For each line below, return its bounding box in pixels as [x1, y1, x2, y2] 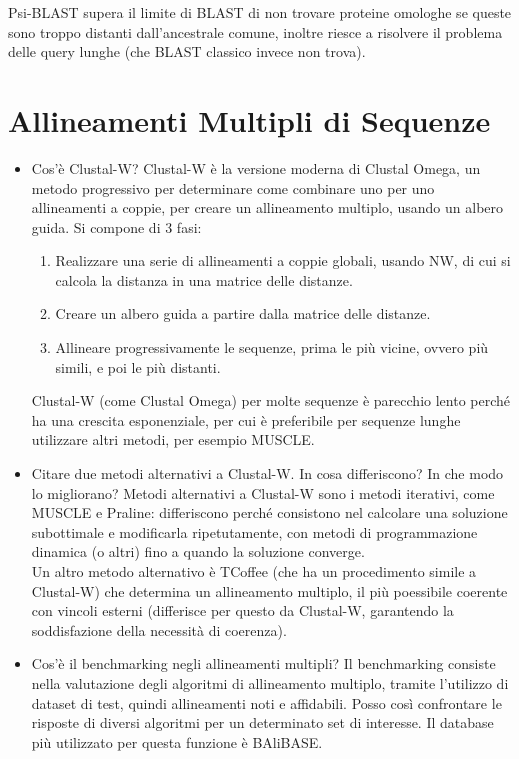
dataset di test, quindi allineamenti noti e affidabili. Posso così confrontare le [31, 692, 502, 713]
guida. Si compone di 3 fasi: [31, 216, 202, 237]
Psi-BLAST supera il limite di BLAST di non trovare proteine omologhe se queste [8, 2, 512, 22]
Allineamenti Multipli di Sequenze [8, 99, 491, 140]
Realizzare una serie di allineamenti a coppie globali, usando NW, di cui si [55, 250, 511, 271]
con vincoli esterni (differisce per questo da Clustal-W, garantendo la [31, 600, 454, 621]
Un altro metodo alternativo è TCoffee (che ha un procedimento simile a [31, 561, 477, 581]
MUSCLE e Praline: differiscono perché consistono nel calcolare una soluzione [31, 502, 508, 523]
